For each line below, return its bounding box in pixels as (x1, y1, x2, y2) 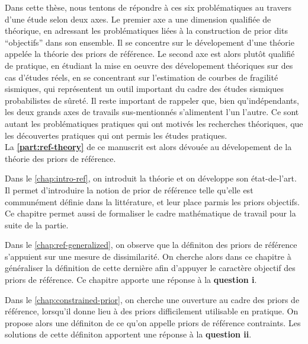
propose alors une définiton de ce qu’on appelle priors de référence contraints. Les (5, 316, 301, 329)
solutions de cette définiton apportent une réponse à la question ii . (5, 328, 252, 340)
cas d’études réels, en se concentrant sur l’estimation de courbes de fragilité (5, 71, 278, 83)
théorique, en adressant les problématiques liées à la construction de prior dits (5, 24, 288, 37)
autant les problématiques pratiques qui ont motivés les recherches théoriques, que (5, 117, 303, 129)
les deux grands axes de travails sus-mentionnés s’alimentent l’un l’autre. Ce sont (5, 106, 299, 118)
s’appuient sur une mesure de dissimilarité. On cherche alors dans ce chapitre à (5, 250, 291, 262)
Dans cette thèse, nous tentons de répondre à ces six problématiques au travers (5, 1, 291, 13)
